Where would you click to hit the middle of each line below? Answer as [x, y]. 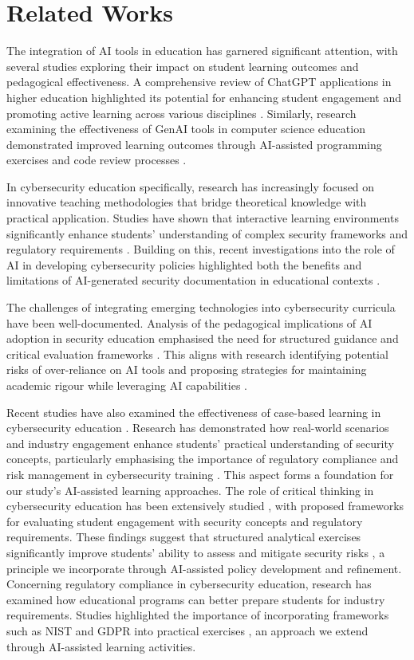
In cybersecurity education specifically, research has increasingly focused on [191, 186]
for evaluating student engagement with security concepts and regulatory [185, 521]
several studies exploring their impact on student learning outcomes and [183, 66]
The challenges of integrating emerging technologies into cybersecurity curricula [201, 307]
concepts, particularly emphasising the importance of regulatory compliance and [203, 459]
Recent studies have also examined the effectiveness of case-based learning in [194, 412]
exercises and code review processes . [97, 160]
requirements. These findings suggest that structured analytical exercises [184, 537]
